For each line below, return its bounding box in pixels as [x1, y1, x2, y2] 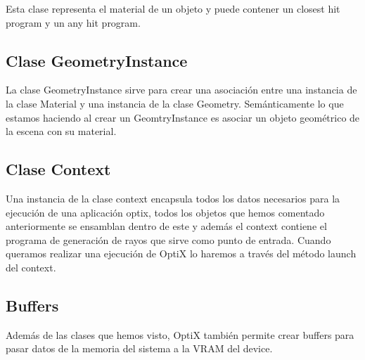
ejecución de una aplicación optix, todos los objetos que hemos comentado [6, 205, 325, 219]
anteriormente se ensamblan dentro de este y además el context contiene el [6, 219, 327, 233]
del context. [6, 259, 56, 274]
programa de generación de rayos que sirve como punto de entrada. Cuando [6, 232, 331, 247]
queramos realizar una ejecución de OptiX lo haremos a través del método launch [6, 246, 357, 261]
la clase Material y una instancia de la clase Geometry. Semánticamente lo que [6, 96, 344, 110]
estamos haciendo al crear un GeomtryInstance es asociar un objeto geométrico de [6, 110, 360, 124]
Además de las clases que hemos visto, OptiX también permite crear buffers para [6, 327, 354, 342]
